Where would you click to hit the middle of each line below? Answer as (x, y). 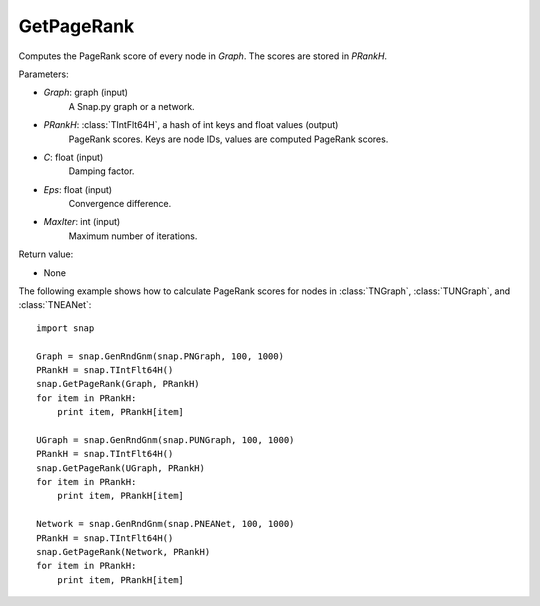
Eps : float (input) (78, 189)
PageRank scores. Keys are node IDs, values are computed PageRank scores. (228, 139)
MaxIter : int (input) (82, 222)
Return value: (46, 254)
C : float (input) (73, 157)
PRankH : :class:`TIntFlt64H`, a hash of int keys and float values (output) (191, 125)
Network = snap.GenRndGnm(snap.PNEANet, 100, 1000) (165, 524)
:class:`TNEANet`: (55, 305)
